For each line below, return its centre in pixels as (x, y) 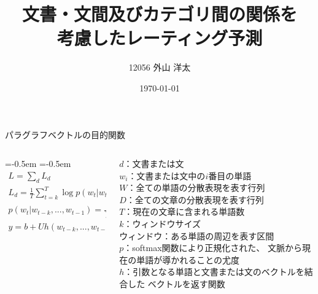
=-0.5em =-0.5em (38, 164)
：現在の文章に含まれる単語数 (184, 211)
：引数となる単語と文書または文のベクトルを (214, 272)
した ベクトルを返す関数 (176, 284)
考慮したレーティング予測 (160, 38)
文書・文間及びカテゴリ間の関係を (159, 14)
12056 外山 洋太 (160, 67)
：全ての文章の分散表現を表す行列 (195, 199)
